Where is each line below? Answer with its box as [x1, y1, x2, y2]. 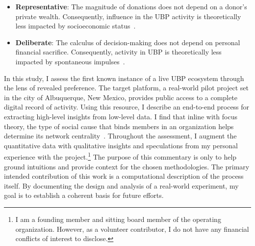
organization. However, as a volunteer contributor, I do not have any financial [15, 223, 249, 234]
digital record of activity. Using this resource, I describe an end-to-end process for [4, 102, 250, 112]
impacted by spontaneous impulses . [15, 56, 125, 66]
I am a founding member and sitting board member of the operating [15, 214, 221, 224]
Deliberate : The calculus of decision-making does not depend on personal [15, 37, 240, 47]
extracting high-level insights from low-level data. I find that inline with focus [4, 111, 237, 121]
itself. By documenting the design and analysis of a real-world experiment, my [4, 180, 239, 191]
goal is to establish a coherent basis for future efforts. [4, 190, 164, 200]
